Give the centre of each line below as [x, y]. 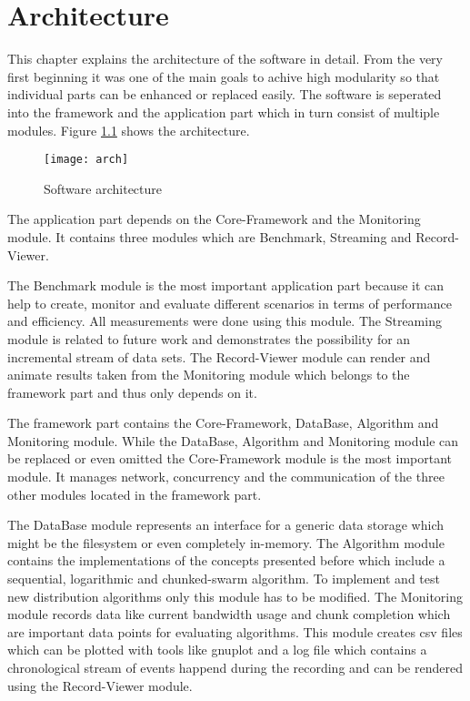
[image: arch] [86, 160]
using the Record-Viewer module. [100, 685]
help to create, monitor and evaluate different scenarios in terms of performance [230, 303]
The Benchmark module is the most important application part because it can [226, 285]
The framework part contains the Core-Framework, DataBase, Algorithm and [223, 423]
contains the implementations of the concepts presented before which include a [226, 560]
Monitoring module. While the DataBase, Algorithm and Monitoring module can [233, 440]
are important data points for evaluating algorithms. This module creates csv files [235, 631]
